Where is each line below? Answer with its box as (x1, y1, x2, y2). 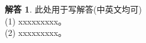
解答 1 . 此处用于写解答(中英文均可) (5, 3, 142, 15)
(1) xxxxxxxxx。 (5, 14, 67, 27)
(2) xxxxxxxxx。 (5, 26, 67, 39)
